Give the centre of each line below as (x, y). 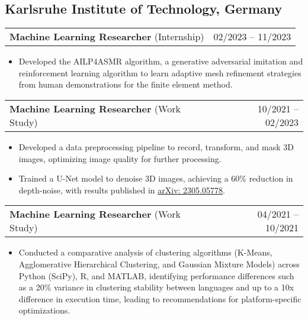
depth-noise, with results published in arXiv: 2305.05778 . (122, 190)
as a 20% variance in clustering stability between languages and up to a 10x (156, 287)
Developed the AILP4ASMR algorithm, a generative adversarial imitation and (161, 61)
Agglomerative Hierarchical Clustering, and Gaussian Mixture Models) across (159, 264)
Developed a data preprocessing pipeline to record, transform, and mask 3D (156, 146)
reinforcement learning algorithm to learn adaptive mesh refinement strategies (160, 72)
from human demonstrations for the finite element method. (126, 84)
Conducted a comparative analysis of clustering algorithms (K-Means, (145, 252)
